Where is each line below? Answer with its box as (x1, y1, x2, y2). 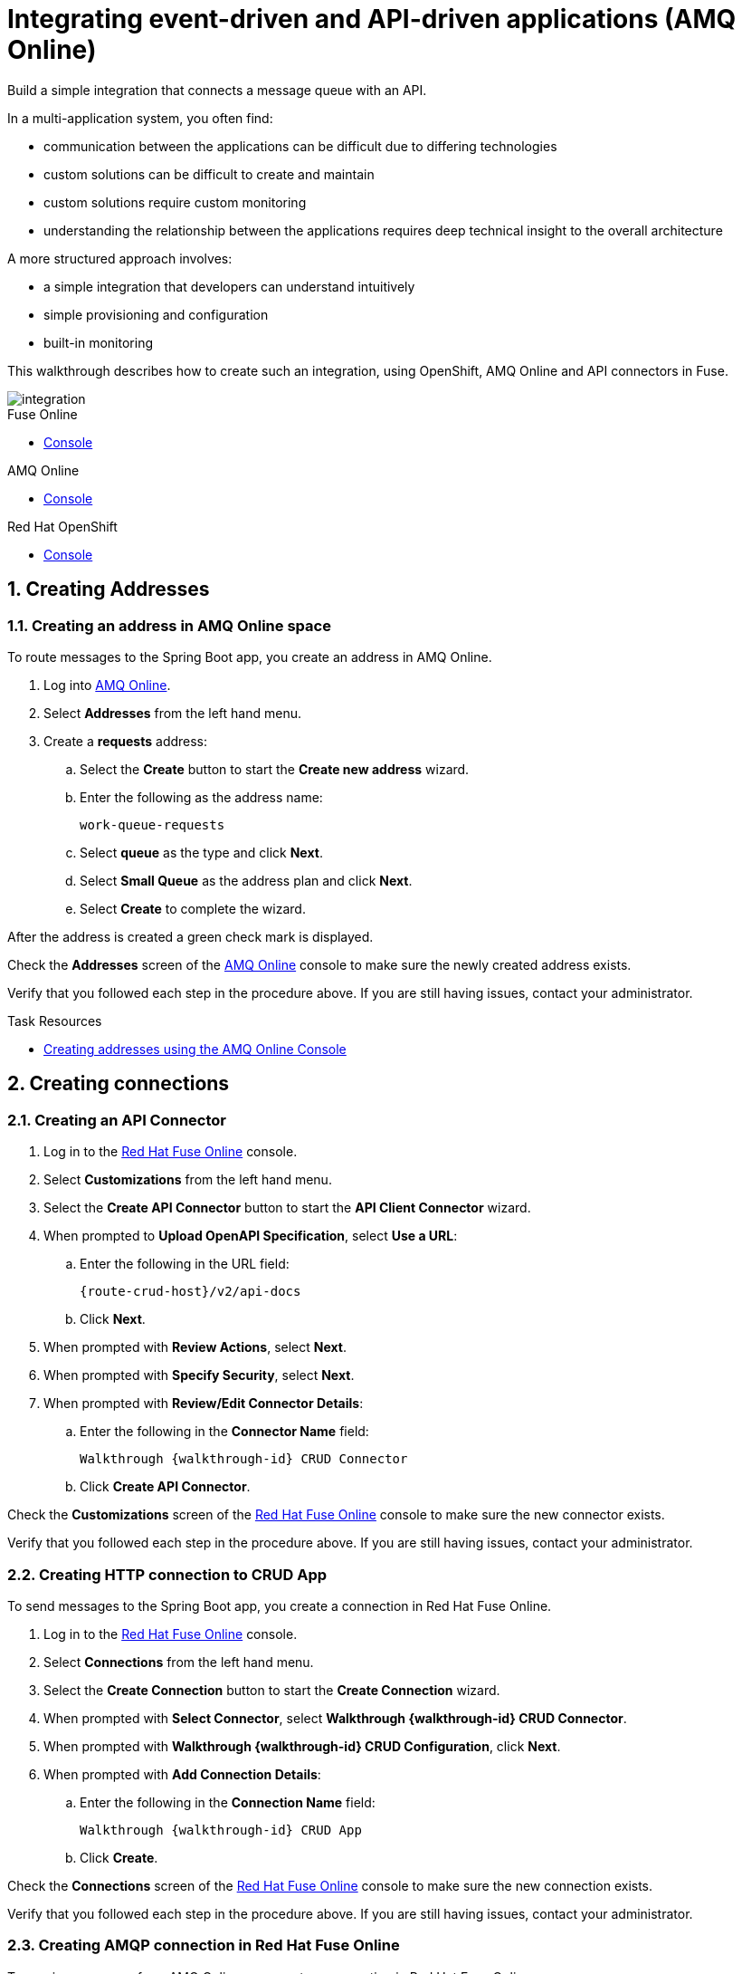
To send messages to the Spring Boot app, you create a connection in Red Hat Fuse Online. (7, 1597, 552, 1614)
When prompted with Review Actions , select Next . (43, 1339, 347, 1356)
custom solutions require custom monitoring (43, 194, 307, 210)
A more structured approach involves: (7, 250, 233, 266)
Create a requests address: (43, 733, 208, 749)
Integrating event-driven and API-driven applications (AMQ (7, 4, 737, 34)
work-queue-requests (80, 817, 225, 832)
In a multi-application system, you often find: (7, 110, 273, 126)
